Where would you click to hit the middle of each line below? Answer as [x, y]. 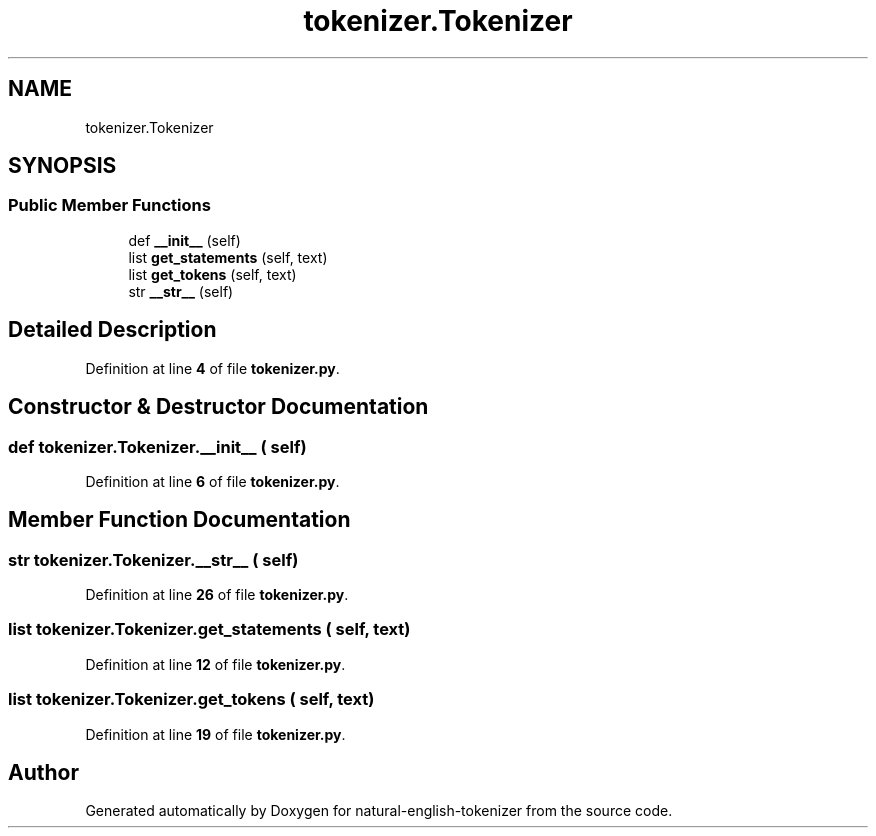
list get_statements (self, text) [228, 257]
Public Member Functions [109, 205]
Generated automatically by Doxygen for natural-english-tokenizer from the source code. [379, 811]
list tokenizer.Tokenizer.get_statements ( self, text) [209, 629]
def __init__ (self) [184, 240]
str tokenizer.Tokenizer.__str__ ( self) [153, 559]
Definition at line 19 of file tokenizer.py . [215, 734]
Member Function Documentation [179, 520]
